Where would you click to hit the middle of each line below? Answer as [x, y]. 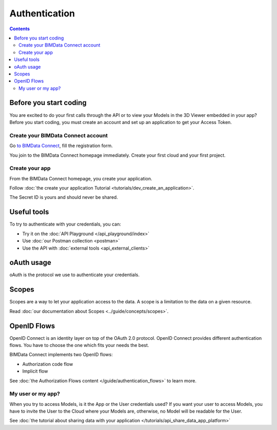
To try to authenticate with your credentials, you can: [65, 224]
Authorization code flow [48, 364]
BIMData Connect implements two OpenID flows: [61, 355]
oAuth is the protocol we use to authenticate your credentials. [75, 275]
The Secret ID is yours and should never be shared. [64, 197]
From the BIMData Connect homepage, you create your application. [81, 178]
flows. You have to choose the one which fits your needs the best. [79, 345]
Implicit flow [35, 371]
